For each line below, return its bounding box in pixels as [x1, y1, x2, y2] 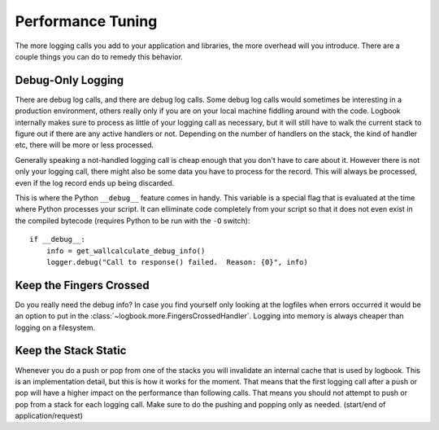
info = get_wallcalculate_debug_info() [46, 246, 206, 256]
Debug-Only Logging [15, 73, 124, 87]
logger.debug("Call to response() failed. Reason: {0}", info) [46, 257, 308, 266]
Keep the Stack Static [15, 344, 127, 358]
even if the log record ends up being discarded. [15, 178, 175, 187]
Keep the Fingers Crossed [15, 278, 150, 292]
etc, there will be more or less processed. [15, 140, 154, 150]
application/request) [15, 411, 83, 421]
